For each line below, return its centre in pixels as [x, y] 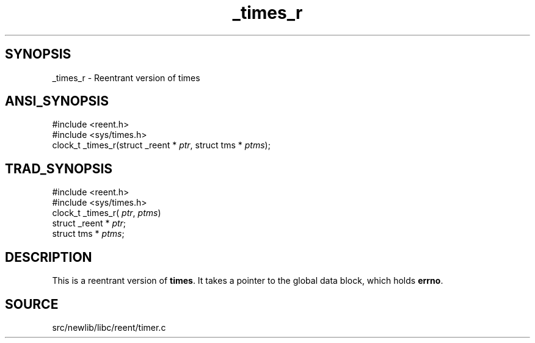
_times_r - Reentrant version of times [126, 78]
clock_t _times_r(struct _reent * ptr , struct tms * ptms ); [161, 145]
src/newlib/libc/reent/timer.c [109, 327]
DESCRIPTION [49, 257]
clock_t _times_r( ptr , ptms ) [107, 213]
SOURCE [32, 304]
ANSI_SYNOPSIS [57, 101]
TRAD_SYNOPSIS [59, 168]
